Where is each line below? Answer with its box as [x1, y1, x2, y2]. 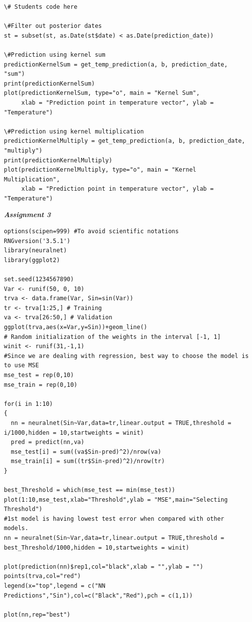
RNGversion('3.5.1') [4, 237, 71, 244]
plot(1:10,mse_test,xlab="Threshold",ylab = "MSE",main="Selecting [4, 496, 228, 503]
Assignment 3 [4, 209, 51, 220]
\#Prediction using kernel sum [4, 51, 105, 58]
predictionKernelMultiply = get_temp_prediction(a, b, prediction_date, [4, 137, 245, 145]
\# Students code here [4, 3, 78, 10]
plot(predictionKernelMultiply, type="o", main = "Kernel [4, 166, 196, 174]
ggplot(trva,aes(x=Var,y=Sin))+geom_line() [4, 324, 147, 331]
